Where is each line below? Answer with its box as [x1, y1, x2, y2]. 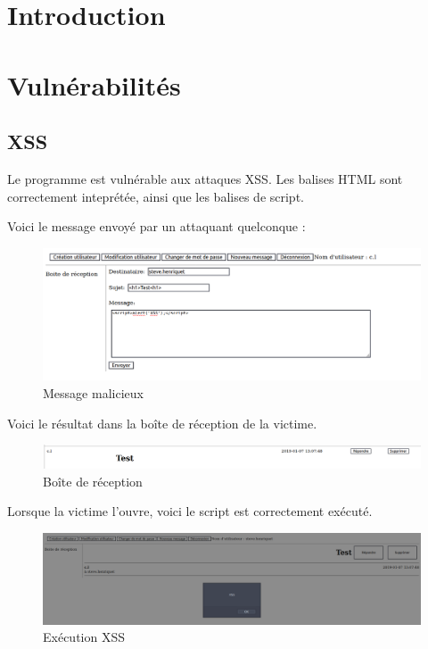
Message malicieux [43, 383, 144, 402]
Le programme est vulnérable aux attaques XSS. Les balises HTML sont [7, 169, 403, 187]
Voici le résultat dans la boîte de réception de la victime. [7, 413, 317, 432]
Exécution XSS [43, 628, 125, 646]
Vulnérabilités [7, 66, 181, 103]
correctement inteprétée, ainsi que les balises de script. [7, 187, 304, 205]
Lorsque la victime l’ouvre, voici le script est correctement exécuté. [7, 502, 373, 520]
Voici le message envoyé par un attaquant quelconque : [7, 217, 306, 236]
